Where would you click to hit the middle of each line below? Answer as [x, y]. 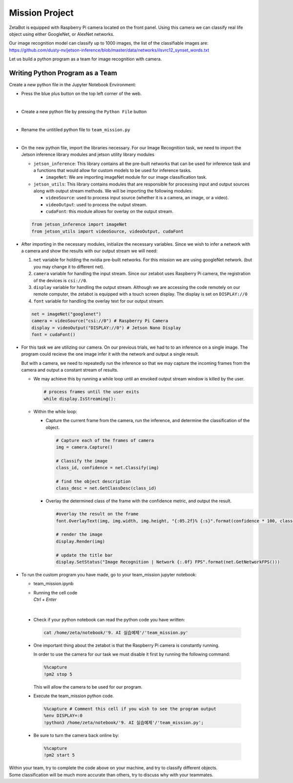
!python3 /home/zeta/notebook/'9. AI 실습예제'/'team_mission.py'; [124, 723]
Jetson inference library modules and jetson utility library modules [88, 155]
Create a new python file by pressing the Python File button [84, 112]
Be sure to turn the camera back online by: [76, 735]
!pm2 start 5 [59, 755]
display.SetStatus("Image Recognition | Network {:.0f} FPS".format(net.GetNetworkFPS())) [168, 562]
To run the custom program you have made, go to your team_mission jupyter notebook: [109, 575]
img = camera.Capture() [84, 447]
